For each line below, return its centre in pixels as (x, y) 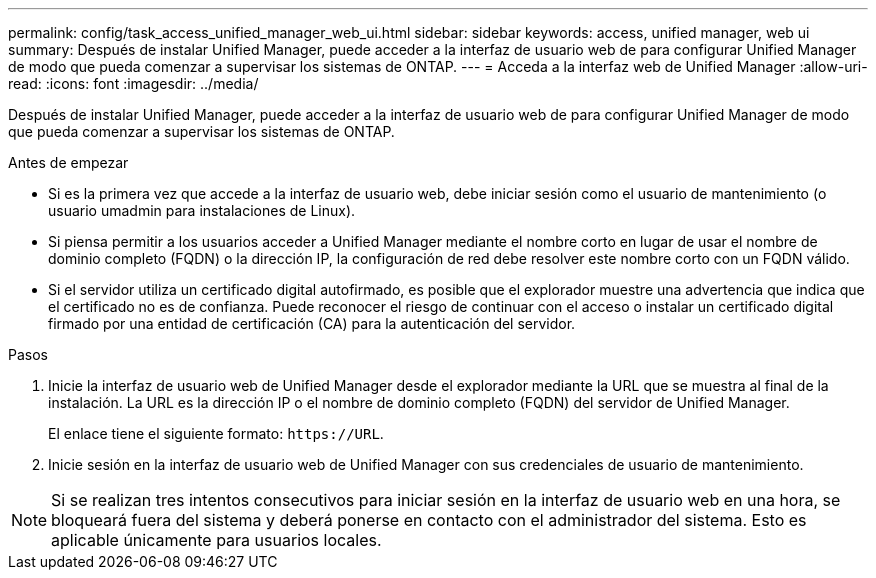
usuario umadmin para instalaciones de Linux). (202, 210)
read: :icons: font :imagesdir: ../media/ (133, 83)
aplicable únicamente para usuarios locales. (216, 540)
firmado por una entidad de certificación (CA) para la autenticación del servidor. (312, 323)
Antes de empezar (68, 162)
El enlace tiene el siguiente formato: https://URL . (216, 433)
